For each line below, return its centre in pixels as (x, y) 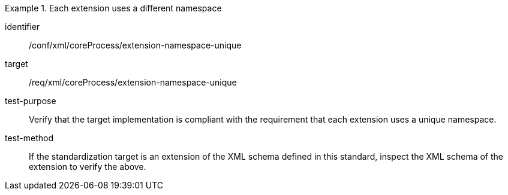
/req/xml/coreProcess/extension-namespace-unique (133, 82)
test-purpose (31, 101)
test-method (29, 138)
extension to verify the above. (88, 167)
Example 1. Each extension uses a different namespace (113, 8)
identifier (22, 27)
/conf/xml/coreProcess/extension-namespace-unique (135, 45)
